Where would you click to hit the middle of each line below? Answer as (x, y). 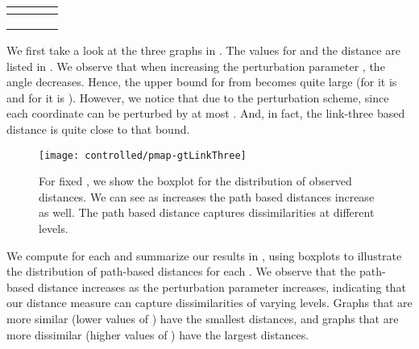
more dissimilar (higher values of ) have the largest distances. (158, 334)
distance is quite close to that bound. (98, 129)
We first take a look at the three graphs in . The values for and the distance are (203, 50)
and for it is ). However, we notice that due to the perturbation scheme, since (198, 97)
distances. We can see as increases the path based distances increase (207, 196)
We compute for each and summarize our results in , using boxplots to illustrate (204, 255)
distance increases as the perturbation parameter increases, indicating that (222, 287)
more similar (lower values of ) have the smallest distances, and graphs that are (203, 318)
